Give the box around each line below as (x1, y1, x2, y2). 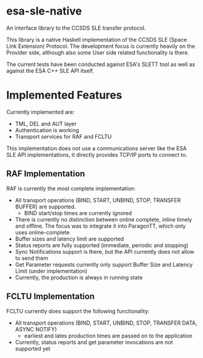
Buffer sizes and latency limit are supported (15, 235, 124, 242)
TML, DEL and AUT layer (15, 120, 77, 127)
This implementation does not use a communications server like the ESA (6, 144, 187, 152)
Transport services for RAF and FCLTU (15, 133, 112, 140)
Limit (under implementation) (15, 267, 88, 274)
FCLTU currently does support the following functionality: (6, 307, 150, 314)
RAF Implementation (6, 168, 85, 179)
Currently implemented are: (6, 108, 75, 116)
